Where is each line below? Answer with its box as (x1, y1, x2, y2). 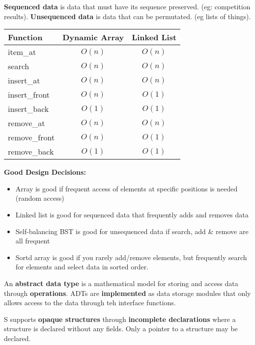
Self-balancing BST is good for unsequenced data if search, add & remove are (15, 226, 249, 236)
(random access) (15, 193, 64, 203)
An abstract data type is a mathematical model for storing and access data (4, 278, 238, 288)
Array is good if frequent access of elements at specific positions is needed (15, 183, 238, 193)
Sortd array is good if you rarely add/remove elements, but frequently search (15, 252, 247, 262)
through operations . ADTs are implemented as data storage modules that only (4, 288, 251, 298)
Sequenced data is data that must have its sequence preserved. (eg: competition (4, 1, 251, 11)
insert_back (8, 103, 49, 115)
